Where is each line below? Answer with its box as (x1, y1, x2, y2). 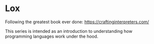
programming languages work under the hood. (5, 33, 99, 39)
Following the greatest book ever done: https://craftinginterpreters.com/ (5, 19, 149, 25)
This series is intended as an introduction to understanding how (5, 28, 133, 34)
